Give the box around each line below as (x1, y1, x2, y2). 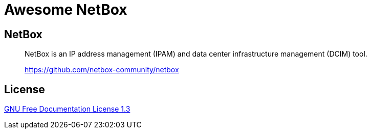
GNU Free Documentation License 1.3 (4, 104, 130, 114)
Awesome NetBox (4, 1, 127, 18)
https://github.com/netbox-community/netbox (25, 65, 179, 74)
